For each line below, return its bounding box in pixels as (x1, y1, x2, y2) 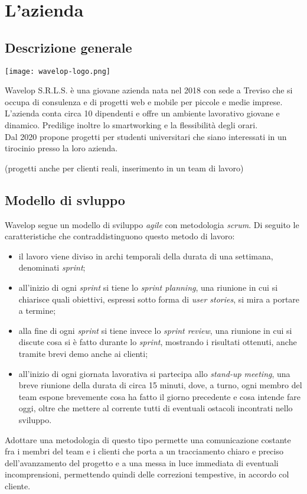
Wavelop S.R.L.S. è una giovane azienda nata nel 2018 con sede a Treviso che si (5, 84, 293, 96)
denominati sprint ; (18, 261, 86, 274)
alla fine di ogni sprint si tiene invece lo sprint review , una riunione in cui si (18, 324, 292, 336)
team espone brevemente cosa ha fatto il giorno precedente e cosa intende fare (18, 390, 301, 402)
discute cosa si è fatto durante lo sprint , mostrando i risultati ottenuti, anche (18, 336, 297, 348)
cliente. (5, 479, 31, 492)
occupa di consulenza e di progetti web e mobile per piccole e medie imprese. (5, 95, 283, 108)
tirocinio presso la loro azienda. (5, 142, 118, 154)
